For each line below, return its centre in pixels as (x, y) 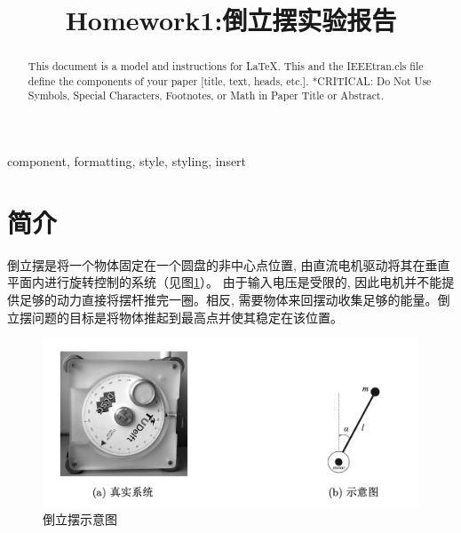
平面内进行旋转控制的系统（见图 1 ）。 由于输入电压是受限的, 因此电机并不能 (225, 282)
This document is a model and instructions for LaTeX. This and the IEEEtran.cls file (226, 66)
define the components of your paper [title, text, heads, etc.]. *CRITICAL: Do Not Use (230, 80)
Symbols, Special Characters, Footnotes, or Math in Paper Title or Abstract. (206, 95)
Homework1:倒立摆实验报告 (231, 20)
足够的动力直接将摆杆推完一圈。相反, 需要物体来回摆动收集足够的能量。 (228, 300)
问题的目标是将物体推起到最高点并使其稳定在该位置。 (187, 317)
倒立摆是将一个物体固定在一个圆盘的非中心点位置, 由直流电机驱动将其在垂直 (229, 264)
